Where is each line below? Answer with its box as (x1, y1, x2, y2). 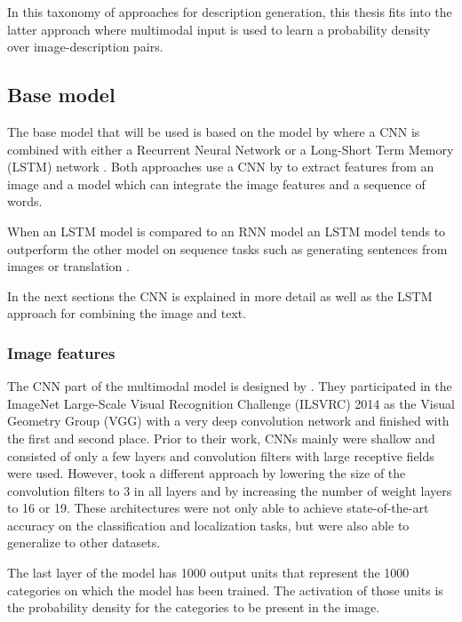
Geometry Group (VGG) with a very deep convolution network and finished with (7, 411, 450, 430)
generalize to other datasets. (7, 533, 161, 552)
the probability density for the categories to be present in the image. (7, 598, 380, 617)
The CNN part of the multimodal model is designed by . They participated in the (7, 377, 452, 395)
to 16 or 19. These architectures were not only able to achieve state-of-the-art (7, 498, 429, 517)
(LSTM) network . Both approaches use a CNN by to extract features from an (7, 157, 434, 176)
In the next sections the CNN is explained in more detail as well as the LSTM (7, 286, 433, 305)
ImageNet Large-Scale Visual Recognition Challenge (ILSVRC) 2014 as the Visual (7, 394, 455, 412)
